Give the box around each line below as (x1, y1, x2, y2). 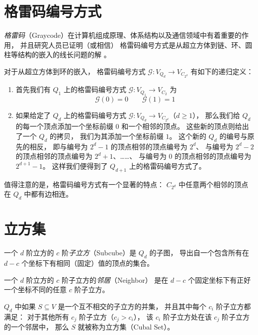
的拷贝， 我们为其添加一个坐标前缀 (50, 130, 164, 141)
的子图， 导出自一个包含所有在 (149, 247, 250, 258)
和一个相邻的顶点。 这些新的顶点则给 (121, 121, 242, 131)
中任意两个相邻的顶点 (178, 179, 249, 189)
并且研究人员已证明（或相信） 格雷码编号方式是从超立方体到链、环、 (20, 39, 246, 50)
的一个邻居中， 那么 (4, 322, 69, 332)
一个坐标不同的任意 (4, 284, 67, 295)
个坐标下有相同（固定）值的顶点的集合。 (21, 257, 154, 268)
